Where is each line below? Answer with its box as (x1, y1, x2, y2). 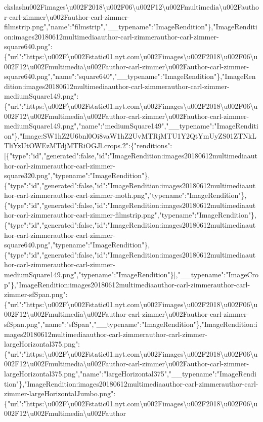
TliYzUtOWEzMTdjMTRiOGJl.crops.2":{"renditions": (4, 140, 172, 151)
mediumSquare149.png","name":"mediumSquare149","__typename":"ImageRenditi (4, 120, 258, 131)
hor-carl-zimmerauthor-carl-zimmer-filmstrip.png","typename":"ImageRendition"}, (4, 209, 256, 220)
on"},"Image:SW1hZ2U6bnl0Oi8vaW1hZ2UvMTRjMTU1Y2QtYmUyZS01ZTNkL (4, 130, 256, 141)
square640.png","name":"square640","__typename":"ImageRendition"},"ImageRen (4, 71, 256, 81)
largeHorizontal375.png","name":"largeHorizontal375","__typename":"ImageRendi (4, 368, 256, 378)
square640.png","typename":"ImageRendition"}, (4, 239, 150, 250)
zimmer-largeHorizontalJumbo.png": (4, 388, 116, 399)
